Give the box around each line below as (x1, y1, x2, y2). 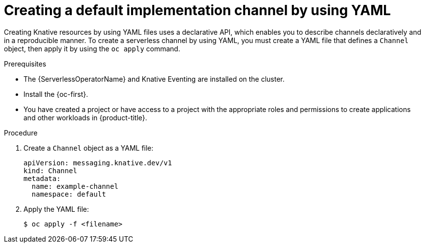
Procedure (4, 128, 38, 137)
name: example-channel (31, 182, 118, 190)
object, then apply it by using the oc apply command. (4, 44, 180, 53)
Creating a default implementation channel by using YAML (4, 2, 391, 19)
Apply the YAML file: (23, 204, 89, 213)
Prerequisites (4, 59, 46, 68)
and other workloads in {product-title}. (23, 113, 147, 122)
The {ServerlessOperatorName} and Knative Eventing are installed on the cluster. (23, 74, 285, 83)
